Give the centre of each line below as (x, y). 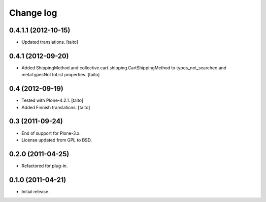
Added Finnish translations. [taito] (56, 107)
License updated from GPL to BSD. (57, 140)
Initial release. (35, 191)
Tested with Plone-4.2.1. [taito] (52, 100)
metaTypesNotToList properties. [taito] (61, 75)
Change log (33, 13)
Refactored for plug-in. (45, 166)
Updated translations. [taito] (50, 42)
